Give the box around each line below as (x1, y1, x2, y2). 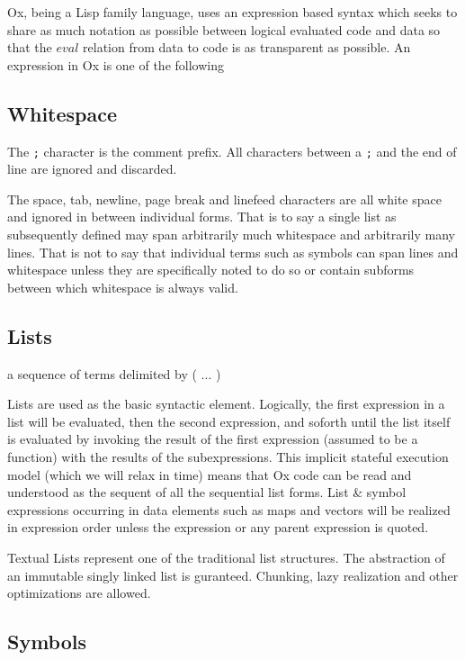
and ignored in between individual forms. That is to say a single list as (7, 207, 397, 226)
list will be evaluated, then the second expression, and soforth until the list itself (7, 411, 451, 430)
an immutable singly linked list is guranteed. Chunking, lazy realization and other (7, 565, 459, 584)
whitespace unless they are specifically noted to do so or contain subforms (7, 260, 415, 279)
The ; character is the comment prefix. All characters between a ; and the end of (7, 141, 457, 160)
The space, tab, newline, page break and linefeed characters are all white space (7, 189, 442, 208)
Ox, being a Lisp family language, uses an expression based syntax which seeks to (7, 3, 458, 21)
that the (7, 38, 52, 57)
